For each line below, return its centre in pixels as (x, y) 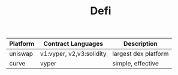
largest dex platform (141, 54)
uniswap (21, 54)
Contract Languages (73, 44)
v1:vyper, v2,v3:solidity (73, 54)
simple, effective (135, 64)
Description (141, 44)
